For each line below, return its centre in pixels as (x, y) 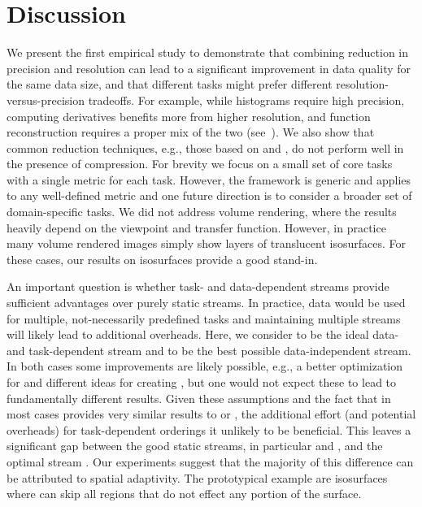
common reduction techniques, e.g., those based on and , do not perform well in (205, 147)
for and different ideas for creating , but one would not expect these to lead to (202, 382)
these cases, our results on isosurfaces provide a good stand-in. (162, 259)
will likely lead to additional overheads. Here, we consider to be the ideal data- (203, 334)
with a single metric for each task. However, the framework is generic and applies (209, 179)
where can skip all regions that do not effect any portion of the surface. (184, 494)
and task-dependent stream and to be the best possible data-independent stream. (209, 350)
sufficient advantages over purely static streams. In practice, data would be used (206, 303)
